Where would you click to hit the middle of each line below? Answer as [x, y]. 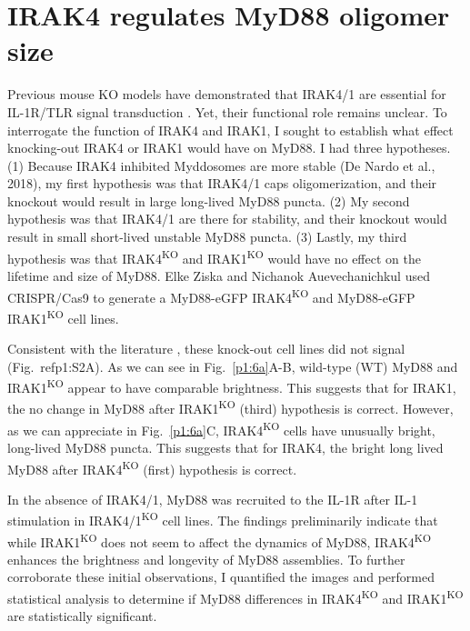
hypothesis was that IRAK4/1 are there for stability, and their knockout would [227, 219]
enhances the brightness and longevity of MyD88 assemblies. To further [206, 559]
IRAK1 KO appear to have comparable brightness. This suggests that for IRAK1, [232, 386]
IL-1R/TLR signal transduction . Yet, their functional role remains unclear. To [227, 111]
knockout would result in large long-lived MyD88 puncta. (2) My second [209, 200]
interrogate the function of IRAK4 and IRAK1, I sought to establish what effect [230, 130]
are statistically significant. [82, 616]
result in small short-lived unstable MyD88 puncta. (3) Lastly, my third [207, 237]
